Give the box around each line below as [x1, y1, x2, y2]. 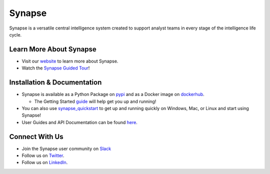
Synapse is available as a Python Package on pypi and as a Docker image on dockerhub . [21, 91, 204, 97]
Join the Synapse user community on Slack [21, 145, 111, 151]
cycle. [9, 31, 22, 37]
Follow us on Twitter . [21, 152, 64, 158]
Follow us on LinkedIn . [21, 159, 68, 165]
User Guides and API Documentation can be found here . [21, 119, 137, 125]
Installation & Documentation [9, 78, 102, 87]
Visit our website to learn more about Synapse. [21, 58, 118, 64]
